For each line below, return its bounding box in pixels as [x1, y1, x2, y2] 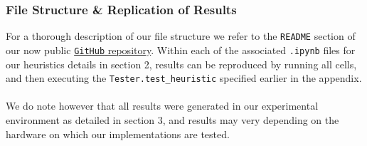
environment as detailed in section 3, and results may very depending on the [6, 112, 339, 127]
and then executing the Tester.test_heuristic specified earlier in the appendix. [6, 71, 362, 85]
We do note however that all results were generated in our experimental [6, 98, 319, 113]
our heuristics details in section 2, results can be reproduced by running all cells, [6, 56, 357, 71]
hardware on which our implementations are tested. [6, 126, 230, 141]
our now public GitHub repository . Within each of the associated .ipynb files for [6, 42, 356, 57]
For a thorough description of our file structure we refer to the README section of [6, 28, 356, 43]
